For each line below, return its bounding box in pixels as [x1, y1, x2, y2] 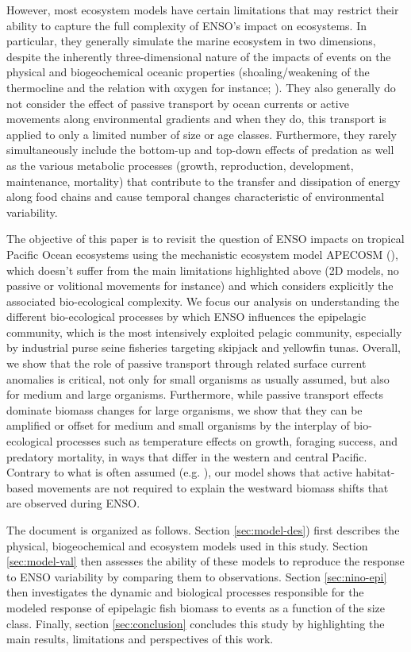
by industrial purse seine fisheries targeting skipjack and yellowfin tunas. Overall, [6, 339, 401, 356]
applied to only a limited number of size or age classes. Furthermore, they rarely [6, 125, 397, 142]
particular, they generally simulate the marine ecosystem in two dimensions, [6, 33, 376, 49]
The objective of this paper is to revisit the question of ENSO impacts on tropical [6, 230, 405, 247]
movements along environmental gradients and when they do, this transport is [6, 110, 386, 127]
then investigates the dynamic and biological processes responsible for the [6, 584, 364, 600]
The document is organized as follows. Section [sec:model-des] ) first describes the [6, 522, 400, 538]
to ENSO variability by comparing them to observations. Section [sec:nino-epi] [6, 568, 387, 584]
